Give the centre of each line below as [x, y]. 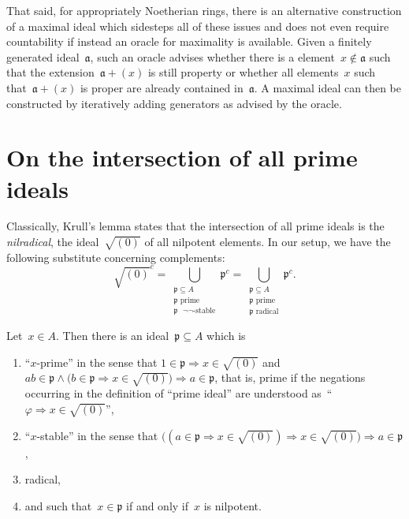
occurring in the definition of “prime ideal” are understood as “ [178, 393]
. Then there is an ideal [113, 336]
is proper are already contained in [162, 87]
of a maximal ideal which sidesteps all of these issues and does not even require [198, 26]
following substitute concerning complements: [116, 257]
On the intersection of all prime [182, 157]
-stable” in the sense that [97, 435]
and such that [58, 505]
